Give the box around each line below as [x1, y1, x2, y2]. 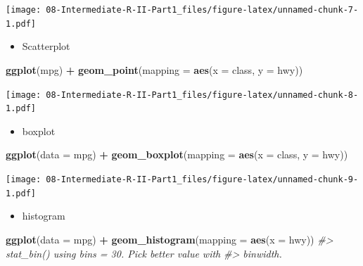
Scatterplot [22, 39, 70, 53]
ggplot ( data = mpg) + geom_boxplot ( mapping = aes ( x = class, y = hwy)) [6, 147, 348, 162]
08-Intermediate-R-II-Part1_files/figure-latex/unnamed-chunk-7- [46, 5, 359, 15]
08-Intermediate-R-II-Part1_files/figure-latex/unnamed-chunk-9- [46, 175, 359, 184]
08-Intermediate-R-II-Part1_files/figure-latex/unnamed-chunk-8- [46, 89, 359, 100]
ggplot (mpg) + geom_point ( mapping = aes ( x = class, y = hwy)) [6, 62, 303, 77]
